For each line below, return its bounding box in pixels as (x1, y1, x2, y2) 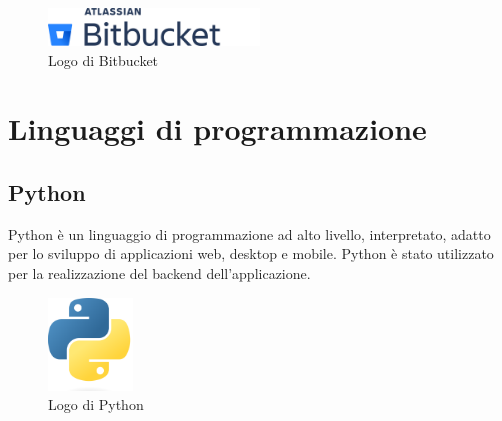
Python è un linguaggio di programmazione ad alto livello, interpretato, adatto (8, 223, 491, 244)
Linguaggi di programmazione (8, 108, 427, 149)
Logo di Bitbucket (48, 49, 159, 70)
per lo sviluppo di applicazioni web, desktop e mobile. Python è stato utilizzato (8, 243, 494, 264)
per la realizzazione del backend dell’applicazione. (8, 263, 311, 284)
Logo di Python (48, 394, 144, 415)
